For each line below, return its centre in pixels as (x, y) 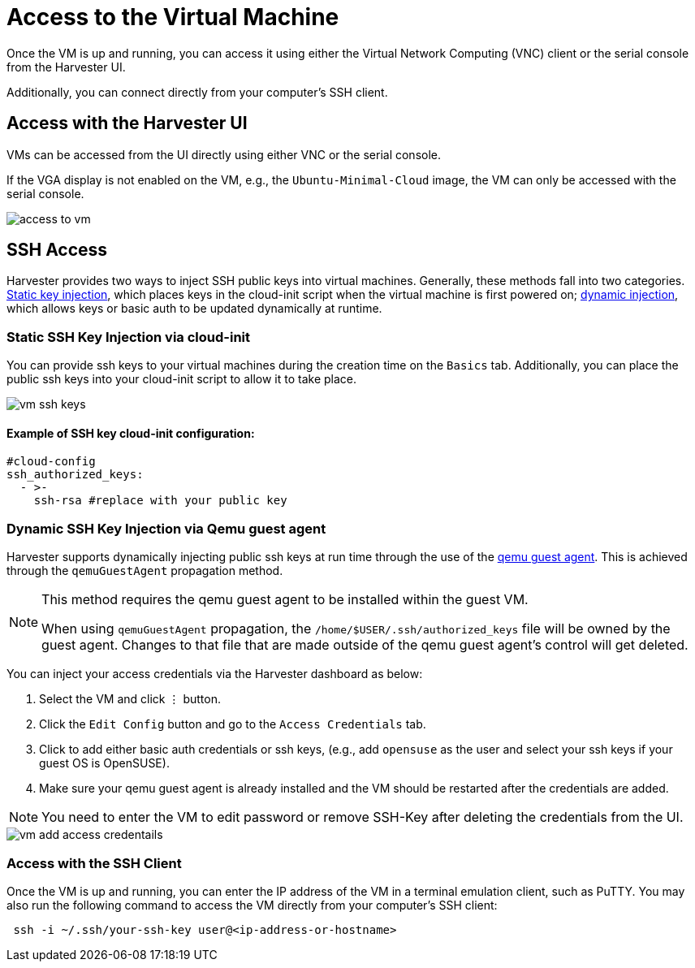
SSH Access (57, 250)
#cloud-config (51, 462)
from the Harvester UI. (66, 67)
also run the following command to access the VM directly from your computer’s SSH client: (252, 905)
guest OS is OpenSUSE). (104, 763)
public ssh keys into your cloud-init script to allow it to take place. (182, 379)
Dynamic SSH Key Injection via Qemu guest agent (166, 528)
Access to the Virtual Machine (173, 17)
